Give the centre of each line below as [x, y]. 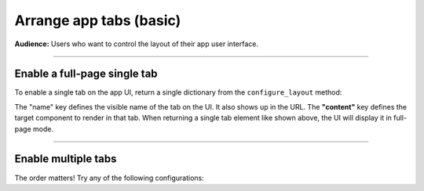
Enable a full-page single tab [86, 74]
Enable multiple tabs [66, 159]
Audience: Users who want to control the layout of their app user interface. [137, 44]
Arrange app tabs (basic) [98, 20]
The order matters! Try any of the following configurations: [109, 178]
